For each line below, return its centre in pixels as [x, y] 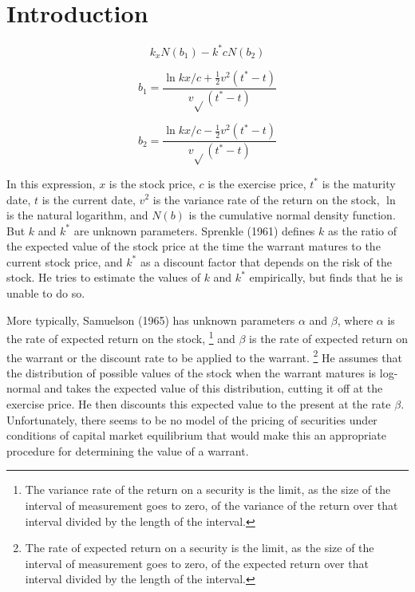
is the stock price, [152, 183]
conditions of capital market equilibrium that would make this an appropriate [196, 435]
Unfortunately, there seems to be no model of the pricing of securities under [192, 419]
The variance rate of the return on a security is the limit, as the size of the [208, 489]
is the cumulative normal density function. [292, 215]
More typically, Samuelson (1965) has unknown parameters [151, 320]
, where [355, 320]
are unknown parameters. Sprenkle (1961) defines [194, 230]
